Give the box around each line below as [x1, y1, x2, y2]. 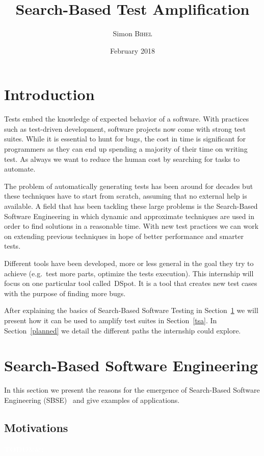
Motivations [4, 419, 68, 435]
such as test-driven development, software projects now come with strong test [4, 123, 246, 134]
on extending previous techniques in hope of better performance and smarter [4, 230, 244, 241]
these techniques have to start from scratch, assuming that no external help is [4, 190, 247, 201]
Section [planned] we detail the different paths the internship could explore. [4, 325, 241, 335]
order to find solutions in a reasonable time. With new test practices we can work [4, 221, 259, 231]
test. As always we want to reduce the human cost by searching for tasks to [4, 153, 240, 164]
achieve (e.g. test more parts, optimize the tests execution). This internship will [4, 268, 254, 278]
